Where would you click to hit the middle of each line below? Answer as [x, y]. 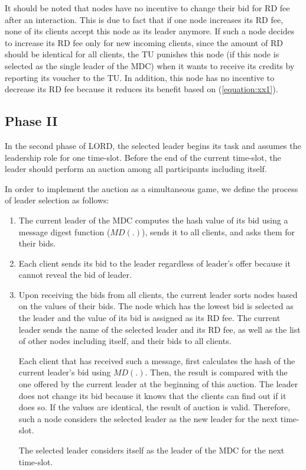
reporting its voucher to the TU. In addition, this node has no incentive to [140, 77]
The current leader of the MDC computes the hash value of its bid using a [153, 220]
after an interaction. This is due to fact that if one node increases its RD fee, [144, 19]
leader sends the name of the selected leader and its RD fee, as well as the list [159, 329]
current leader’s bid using [65, 372]
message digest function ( [64, 231]
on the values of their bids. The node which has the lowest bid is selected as [156, 306]
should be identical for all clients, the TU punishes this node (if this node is [142, 54]
